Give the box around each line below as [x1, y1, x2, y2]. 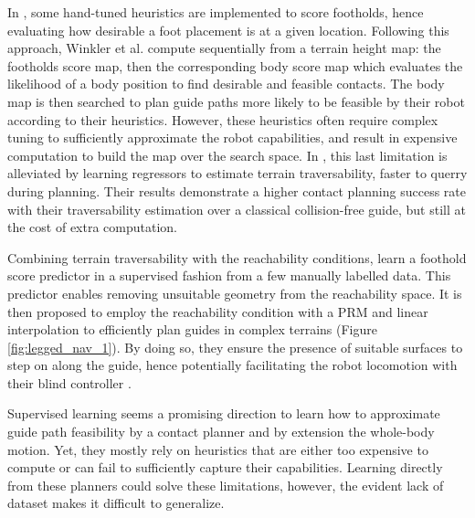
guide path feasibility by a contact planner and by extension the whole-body [7, 422, 435, 441]
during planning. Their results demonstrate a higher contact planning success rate [7, 181, 466, 200]
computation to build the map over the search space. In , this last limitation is [7, 145, 448, 164]
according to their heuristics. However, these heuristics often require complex [7, 110, 438, 129]
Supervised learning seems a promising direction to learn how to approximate [7, 404, 440, 423]
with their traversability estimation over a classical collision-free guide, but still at [7, 199, 466, 218]
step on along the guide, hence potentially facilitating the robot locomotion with [7, 355, 458, 375]
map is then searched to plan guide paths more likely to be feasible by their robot [7, 91, 465, 111]
